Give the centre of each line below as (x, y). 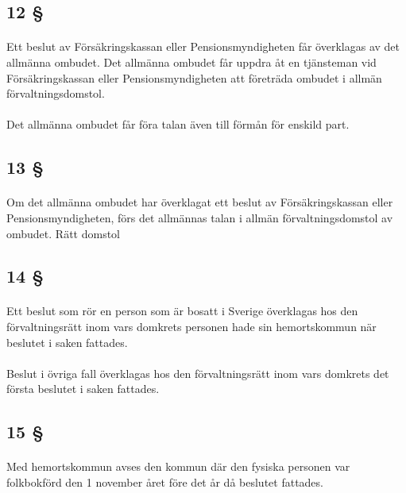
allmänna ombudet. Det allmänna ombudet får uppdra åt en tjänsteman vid (191, 62)
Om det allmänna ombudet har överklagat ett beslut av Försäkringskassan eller (200, 202)
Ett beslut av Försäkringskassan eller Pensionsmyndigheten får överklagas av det (203, 46)
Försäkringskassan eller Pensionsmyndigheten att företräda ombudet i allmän (194, 77)
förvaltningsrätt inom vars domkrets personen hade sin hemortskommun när (191, 327)
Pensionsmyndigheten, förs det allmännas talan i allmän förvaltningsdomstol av (200, 217)
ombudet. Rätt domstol (63, 233)
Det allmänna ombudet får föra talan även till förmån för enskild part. (178, 124)
